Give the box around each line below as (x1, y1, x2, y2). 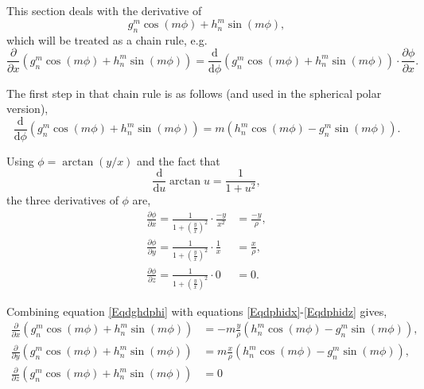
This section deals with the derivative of (6, 2, 202, 18)
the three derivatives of (6, 192, 119, 208)
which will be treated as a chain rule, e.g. (6, 31, 208, 48)
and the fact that (137, 152, 220, 169)
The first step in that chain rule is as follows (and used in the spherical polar (6, 84, 382, 101)
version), (6, 100, 49, 117)
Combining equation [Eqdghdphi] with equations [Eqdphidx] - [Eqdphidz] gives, (6, 302, 387, 319)
